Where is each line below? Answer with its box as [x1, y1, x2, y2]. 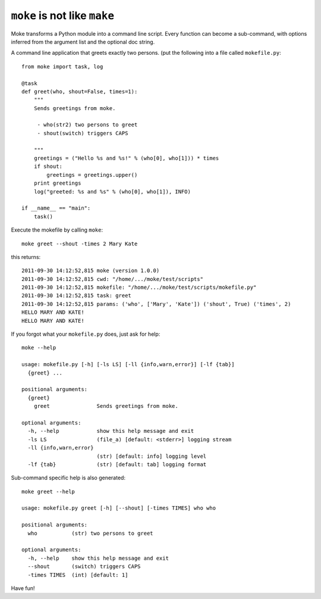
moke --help [21, 344, 56, 351]
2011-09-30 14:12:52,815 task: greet [21, 292, 132, 299]
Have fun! [11, 584, 35, 592]
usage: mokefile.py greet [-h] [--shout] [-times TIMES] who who [21, 505, 216, 511]
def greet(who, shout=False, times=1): [21, 88, 138, 95]
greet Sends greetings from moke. [33, 403, 178, 410]
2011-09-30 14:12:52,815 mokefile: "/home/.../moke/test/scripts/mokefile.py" [21, 284, 257, 291]
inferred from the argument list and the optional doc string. [11, 38, 155, 45]
